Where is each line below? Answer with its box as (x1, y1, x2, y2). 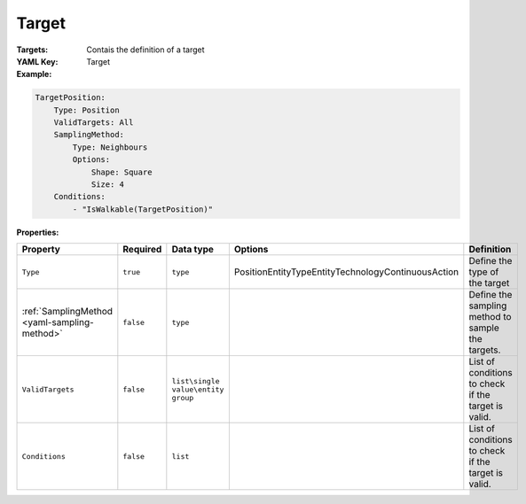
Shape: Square (90, 167, 153, 177)
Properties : (16, 227, 59, 237)
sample (468, 322, 500, 334)
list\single (171, 376, 221, 385)
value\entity (171, 384, 224, 394)
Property (21, 244, 61, 256)
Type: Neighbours (72, 142, 148, 152)
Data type (171, 244, 215, 256)
